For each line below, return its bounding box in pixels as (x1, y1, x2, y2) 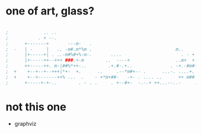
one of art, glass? (5, 4, 95, 18)
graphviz (14, 120, 37, 127)
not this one (5, 100, 67, 114)
